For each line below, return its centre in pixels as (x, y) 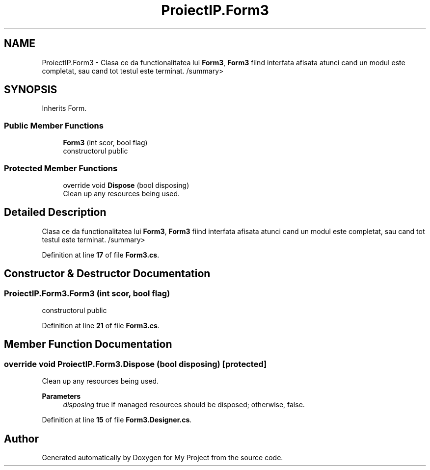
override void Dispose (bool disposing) (126, 185)
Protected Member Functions (61, 168)
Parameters (61, 396)
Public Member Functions (54, 125)
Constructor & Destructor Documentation (107, 274)
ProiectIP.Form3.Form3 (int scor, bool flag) (87, 293)
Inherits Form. (64, 108)
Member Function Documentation (88, 344)
